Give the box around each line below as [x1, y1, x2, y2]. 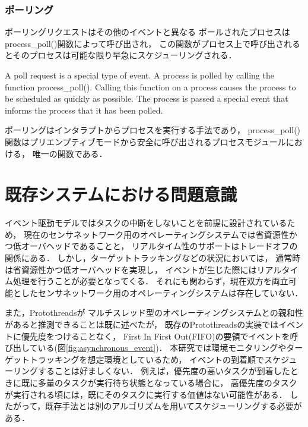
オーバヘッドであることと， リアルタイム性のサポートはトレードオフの [21, 240, 298, 252]
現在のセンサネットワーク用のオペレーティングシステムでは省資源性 [23, 228, 289, 240]
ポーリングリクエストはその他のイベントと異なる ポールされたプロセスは [5, 26, 290, 38]
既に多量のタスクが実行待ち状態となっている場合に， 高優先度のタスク [21, 376, 297, 388]
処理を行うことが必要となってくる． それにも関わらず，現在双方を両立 [12, 275, 288, 287]
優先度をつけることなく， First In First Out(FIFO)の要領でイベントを [21, 329, 290, 342]
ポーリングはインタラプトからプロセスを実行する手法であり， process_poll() [5, 124, 301, 136]
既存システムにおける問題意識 [5, 182, 237, 206]
